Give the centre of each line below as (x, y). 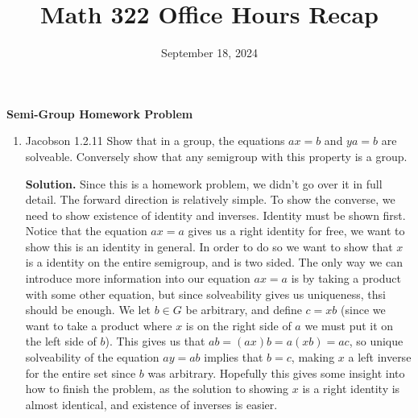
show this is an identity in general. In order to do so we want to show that (209, 246)
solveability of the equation (92, 357)
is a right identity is (351, 389)
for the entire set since (81, 372)
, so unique (376, 341)
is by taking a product (346, 278)
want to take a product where (99, 325)
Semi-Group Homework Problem (100, 113)
